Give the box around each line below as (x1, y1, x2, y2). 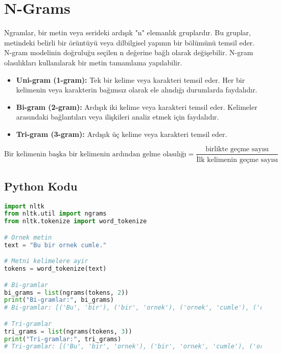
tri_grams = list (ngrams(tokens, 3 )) (4, 327, 132, 335)
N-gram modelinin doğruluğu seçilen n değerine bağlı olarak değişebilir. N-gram (4, 47, 253, 58)
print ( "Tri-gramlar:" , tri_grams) (4, 335, 122, 343)
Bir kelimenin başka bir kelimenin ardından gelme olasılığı (4, 150, 186, 158)
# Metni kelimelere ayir (4, 257, 88, 265)
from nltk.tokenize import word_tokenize (4, 218, 147, 225)
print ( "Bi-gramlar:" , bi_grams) (4, 296, 114, 304)
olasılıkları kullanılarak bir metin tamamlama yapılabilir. (4, 57, 182, 67)
